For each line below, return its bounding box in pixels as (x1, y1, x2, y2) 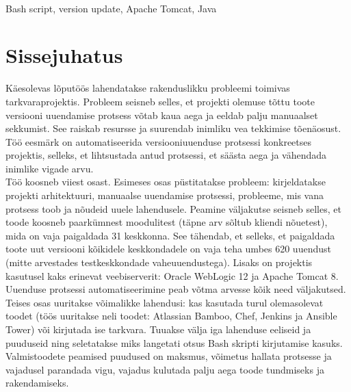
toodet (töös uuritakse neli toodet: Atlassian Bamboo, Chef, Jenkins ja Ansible (5, 309, 337, 323)
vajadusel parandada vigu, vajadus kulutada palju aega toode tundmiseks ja (5, 362, 324, 376)
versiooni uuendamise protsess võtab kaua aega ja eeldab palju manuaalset (5, 107, 318, 122)
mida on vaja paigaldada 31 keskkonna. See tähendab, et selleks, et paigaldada (5, 228, 335, 242)
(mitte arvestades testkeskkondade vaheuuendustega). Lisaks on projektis (5, 255, 313, 270)
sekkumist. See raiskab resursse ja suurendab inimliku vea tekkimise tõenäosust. (5, 121, 341, 135)
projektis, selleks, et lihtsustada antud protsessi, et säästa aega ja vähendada (5, 148, 327, 162)
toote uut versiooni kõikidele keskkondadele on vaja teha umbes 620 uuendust (5, 241, 331, 256)
